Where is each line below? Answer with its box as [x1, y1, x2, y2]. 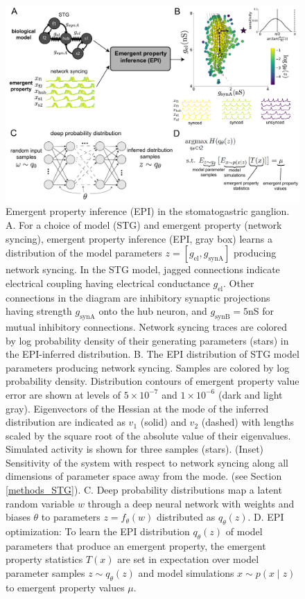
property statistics [6, 552, 83, 566]
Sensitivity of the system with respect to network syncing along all [6, 455, 289, 469]
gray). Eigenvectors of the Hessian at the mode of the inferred [6, 401, 269, 415]
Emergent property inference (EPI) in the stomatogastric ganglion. [6, 204, 290, 218]
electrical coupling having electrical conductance [6, 275, 210, 290]
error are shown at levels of [6, 387, 121, 401]
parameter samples [6, 566, 85, 580]
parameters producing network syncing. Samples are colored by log [6, 360, 290, 374]
